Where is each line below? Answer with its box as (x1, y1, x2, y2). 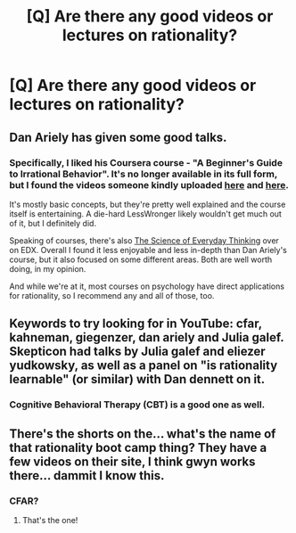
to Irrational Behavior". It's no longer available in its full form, (9, 168, 278, 180)
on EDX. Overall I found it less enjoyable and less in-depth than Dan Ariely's (9, 244, 287, 255)
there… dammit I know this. (9, 468, 165, 483)
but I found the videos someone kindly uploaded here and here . (9, 178, 290, 191)
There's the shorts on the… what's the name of (9, 426, 276, 441)
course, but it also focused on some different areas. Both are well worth (9, 254, 273, 265)
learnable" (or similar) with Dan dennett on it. (9, 372, 266, 387)
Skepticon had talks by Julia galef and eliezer (9, 344, 266, 359)
